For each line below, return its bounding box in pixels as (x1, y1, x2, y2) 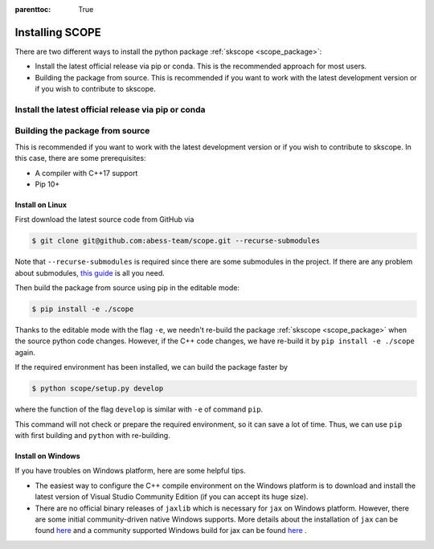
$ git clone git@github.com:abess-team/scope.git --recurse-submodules (31, 236, 321, 245)
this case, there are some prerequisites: (14, 154, 146, 163)
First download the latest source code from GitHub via (14, 215, 194, 224)
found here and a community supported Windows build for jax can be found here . (35, 526, 307, 535)
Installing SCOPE (14, 25, 101, 39)
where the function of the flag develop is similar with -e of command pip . (14, 404, 264, 414)
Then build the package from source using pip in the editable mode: (14, 283, 240, 293)
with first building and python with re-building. (14, 430, 170, 440)
